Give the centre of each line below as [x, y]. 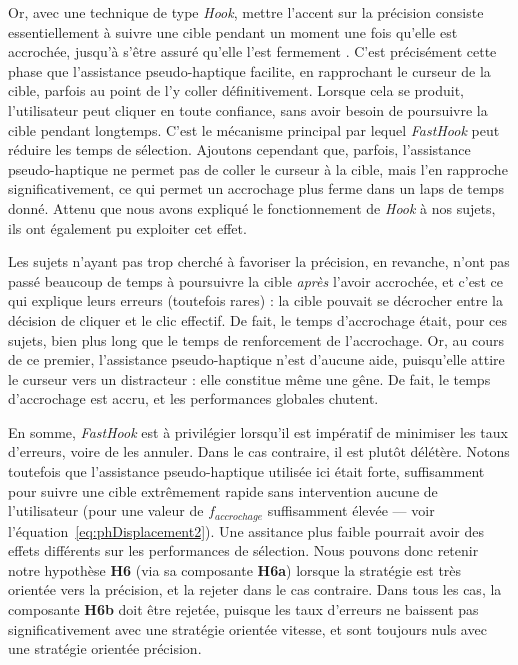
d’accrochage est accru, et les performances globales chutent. [193, 398]
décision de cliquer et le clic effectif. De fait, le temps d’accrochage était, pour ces [258, 319]
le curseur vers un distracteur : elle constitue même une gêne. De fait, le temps [249, 378]
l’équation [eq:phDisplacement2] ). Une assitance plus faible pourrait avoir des [246, 530]
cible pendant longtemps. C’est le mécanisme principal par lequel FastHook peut [254, 129]
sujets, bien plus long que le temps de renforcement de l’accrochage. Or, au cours [256, 339]
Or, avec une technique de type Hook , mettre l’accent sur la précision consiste [246, 12]
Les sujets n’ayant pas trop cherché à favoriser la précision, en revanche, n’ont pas [259, 261]
